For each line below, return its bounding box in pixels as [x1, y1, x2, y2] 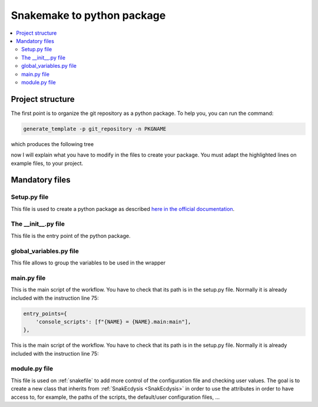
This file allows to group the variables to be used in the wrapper [11, 259, 166, 266]
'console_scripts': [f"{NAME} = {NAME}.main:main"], [35, 318, 191, 325]
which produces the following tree [11, 140, 94, 147]
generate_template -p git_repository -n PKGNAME [23, 125, 167, 132]
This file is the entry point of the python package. [11, 232, 131, 239]
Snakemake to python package [11, 9, 166, 22]
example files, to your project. [11, 160, 84, 167]
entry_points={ [23, 310, 67, 317]
